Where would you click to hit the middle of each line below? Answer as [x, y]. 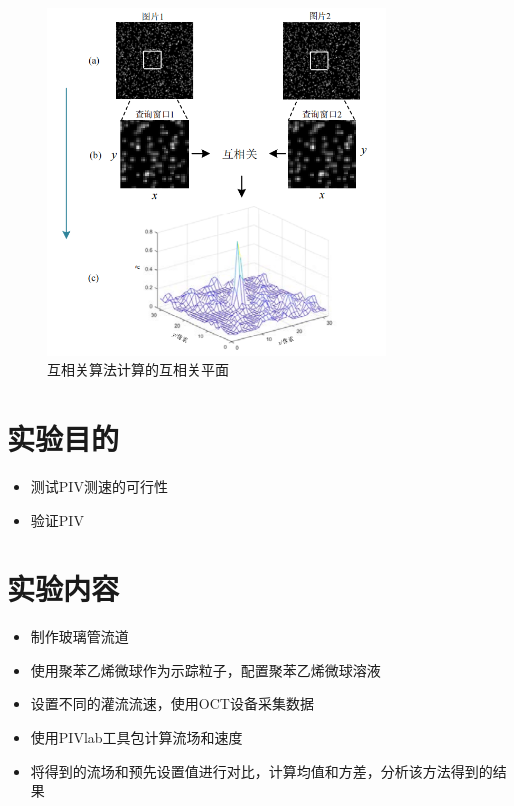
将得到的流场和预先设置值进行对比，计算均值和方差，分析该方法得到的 [261, 770]
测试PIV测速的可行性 [99, 485]
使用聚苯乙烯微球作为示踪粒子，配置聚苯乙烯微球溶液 [205, 669]
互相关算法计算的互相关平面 [138, 369]
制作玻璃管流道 [79, 636]
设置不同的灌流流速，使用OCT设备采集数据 [172, 703]
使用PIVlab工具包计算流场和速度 [136, 737]
